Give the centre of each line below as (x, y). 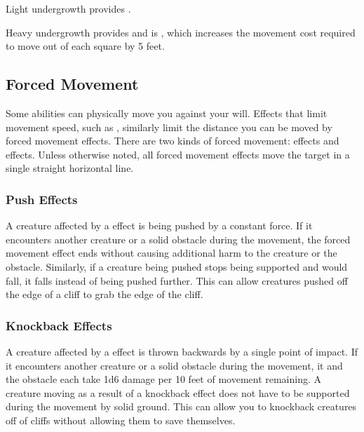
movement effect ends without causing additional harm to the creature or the (171, 253)
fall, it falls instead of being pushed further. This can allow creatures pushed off (177, 280)
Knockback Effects (59, 325)
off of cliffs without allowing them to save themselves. (121, 420)
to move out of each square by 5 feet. (85, 46)
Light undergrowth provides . (68, 8)
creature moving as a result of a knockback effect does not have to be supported (178, 392)
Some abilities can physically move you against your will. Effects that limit (167, 113)
